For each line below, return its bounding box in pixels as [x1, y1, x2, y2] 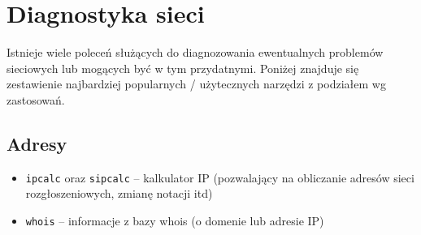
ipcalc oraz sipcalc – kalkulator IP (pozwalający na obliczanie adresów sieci [25, 169, 414, 186]
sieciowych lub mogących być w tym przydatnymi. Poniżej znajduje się [7, 59, 359, 76]
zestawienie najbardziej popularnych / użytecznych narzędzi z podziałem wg [7, 75, 386, 92]
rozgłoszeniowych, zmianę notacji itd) [25, 185, 213, 202]
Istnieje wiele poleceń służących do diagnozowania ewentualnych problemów [7, 44, 384, 61]
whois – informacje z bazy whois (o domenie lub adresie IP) [25, 211, 324, 229]
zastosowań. [7, 91, 65, 108]
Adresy [7, 130, 67, 156]
